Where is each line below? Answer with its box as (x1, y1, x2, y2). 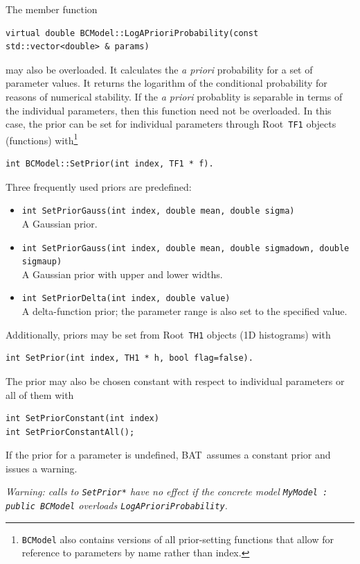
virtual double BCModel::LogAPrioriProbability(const (6, 28, 259, 38)
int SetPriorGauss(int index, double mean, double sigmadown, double (21, 243, 350, 253)
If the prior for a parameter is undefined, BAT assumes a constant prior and (6, 447, 331, 462)
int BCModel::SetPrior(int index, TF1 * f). (6, 159, 214, 169)
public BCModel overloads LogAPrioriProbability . (6, 498, 228, 513)
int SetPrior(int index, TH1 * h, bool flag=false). (6, 353, 253, 364)
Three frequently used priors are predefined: (6, 179, 192, 194)
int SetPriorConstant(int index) (6, 413, 159, 424)
